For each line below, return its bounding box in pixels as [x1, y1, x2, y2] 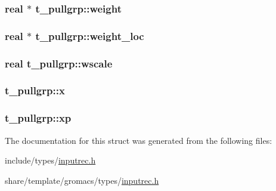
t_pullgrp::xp [5, 110, 72, 125]
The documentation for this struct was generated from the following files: [5, 134, 272, 146]
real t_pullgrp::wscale [5, 56, 113, 70]
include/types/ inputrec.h [5, 154, 96, 167]
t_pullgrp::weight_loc [35, 28, 144, 43]
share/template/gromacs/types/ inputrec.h [5, 174, 159, 186]
